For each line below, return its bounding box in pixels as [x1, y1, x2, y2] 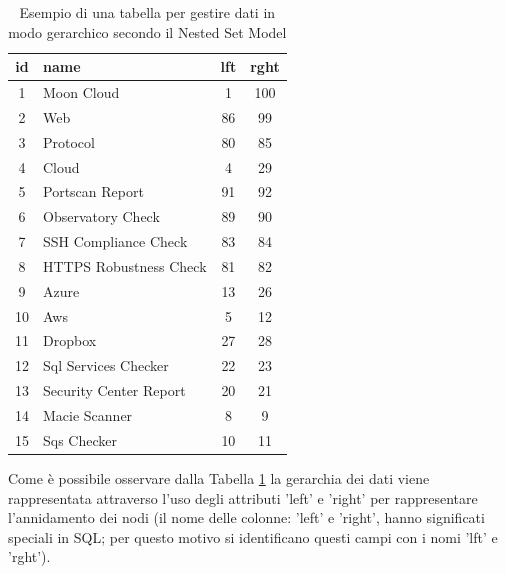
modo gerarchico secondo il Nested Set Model [8, 21, 287, 42]
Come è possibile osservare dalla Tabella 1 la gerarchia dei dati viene [8, 467, 430, 488]
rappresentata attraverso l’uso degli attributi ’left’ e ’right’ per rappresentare [8, 487, 478, 508]
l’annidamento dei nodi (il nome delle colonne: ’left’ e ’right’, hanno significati [8, 507, 485, 528]
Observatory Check [43, 206, 160, 227]
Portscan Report [43, 181, 144, 202]
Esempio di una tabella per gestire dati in [19, 2, 276, 22]
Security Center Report [43, 380, 186, 401]
